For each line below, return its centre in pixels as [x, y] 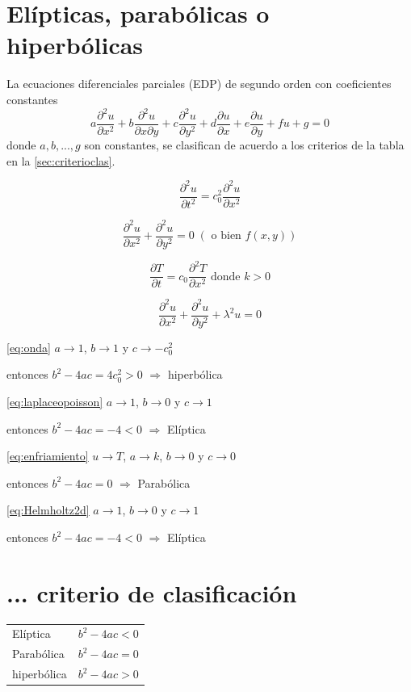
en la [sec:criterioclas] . [61, 160]
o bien [226, 236]
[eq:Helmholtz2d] [48, 510]
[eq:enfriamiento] [48, 456]
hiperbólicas [75, 45]
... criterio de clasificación [152, 592]
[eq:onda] [29, 347]
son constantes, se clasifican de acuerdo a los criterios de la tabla [244, 145]
